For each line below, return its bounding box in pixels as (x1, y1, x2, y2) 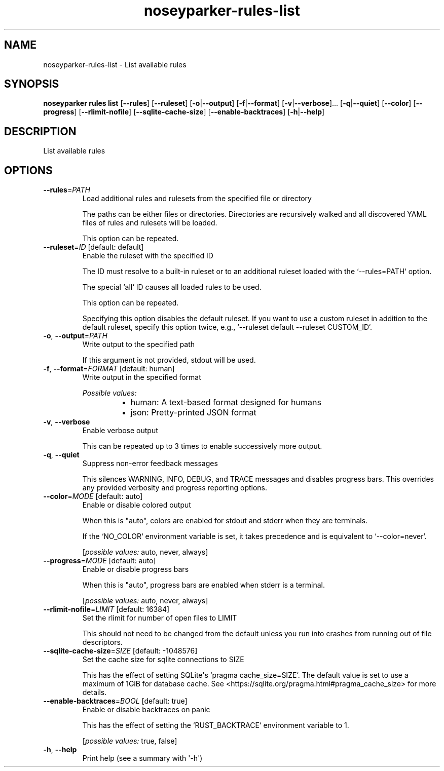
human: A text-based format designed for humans (130, 397, 321, 408)
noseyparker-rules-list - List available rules (43, 60, 187, 69)
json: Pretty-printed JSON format (130, 407, 256, 418)
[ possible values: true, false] (82, 737, 177, 746)
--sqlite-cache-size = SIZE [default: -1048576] (43, 646, 198, 656)
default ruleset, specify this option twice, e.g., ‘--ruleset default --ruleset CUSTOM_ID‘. (82, 323, 373, 332)
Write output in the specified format (82, 373, 201, 382)
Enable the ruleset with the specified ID (82, 251, 213, 260)
